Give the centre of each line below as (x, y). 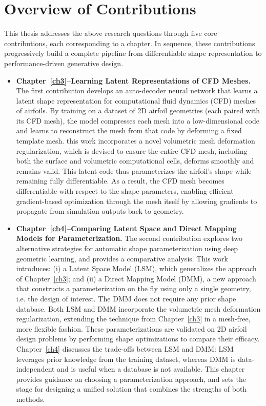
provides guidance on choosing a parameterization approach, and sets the (131, 379)
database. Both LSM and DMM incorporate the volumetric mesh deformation (138, 308)
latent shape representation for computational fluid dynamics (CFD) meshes (136, 100)
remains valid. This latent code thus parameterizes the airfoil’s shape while (134, 170)
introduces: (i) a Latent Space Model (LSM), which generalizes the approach (136, 268)
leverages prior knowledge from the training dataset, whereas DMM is (126, 359)
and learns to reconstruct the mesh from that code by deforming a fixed (129, 130)
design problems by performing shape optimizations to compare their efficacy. (138, 339)
